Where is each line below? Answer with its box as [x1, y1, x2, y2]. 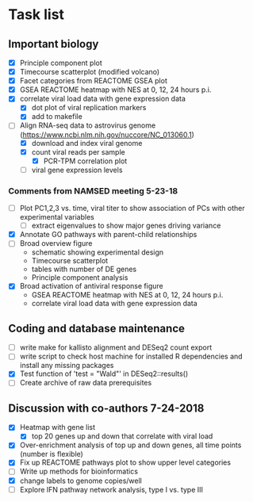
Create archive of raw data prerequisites [19, 378, 152, 388]
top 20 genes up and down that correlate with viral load [31, 431, 213, 441]
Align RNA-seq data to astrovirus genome [19, 121, 156, 130]
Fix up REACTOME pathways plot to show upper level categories [19, 458, 232, 467]
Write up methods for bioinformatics [19, 466, 139, 477]
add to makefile [31, 112, 83, 121]
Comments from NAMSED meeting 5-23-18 [8, 185, 178, 196]
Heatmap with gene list [19, 423, 96, 432]
